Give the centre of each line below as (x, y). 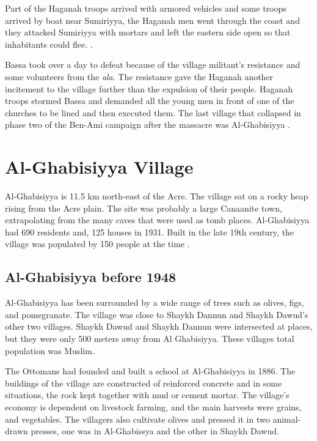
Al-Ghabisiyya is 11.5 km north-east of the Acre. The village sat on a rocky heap (157, 196)
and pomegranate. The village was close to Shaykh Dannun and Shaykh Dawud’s (157, 314)
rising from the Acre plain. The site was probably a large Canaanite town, (144, 208)
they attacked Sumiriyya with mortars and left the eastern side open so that (148, 32)
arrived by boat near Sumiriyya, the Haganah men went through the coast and (152, 20)
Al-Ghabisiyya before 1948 (91, 277)
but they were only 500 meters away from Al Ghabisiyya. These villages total (150, 339)
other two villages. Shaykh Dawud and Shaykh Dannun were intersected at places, (159, 326)
